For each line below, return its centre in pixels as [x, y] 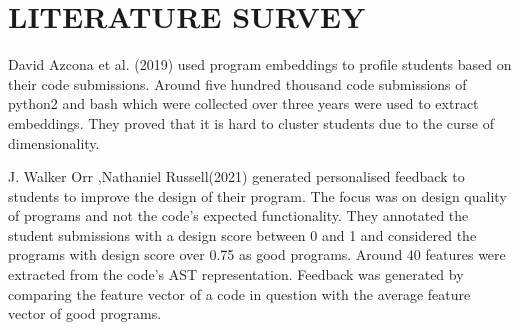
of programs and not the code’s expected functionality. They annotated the [238, 215]
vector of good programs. [85, 313]
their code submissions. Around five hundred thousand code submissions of [237, 83]
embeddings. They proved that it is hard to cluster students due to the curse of [251, 122]
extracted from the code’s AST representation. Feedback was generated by [236, 274]
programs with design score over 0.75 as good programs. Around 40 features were [257, 254]
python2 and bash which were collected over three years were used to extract [243, 103]
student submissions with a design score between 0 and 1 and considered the [242, 234]
